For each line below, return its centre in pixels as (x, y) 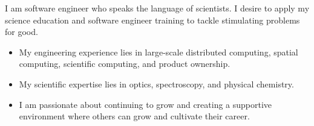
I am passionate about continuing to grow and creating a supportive (146, 104)
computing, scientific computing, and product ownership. (125, 64)
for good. (21, 32)
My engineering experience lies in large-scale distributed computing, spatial (159, 52)
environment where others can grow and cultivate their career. (134, 116)
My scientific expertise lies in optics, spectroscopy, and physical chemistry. (156, 83)
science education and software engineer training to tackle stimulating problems (152, 20)
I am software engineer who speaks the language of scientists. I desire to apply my (157, 8)
